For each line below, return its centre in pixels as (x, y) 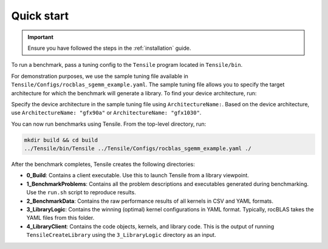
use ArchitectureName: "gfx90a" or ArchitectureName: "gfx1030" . (106, 113)
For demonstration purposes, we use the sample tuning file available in (100, 76)
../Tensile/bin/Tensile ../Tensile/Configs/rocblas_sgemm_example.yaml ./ (138, 148)
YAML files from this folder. (60, 218)
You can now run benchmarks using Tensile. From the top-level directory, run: (109, 124)
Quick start (40, 16)
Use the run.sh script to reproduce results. (81, 193)
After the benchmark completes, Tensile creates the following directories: (103, 165)
